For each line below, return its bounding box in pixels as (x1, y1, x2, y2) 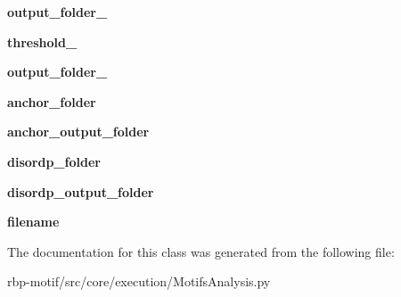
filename (7, 212, 60, 231)
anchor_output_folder (7, 122, 150, 141)
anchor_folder (7, 92, 96, 111)
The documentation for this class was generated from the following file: (7, 242, 395, 260)
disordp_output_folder (7, 182, 154, 201)
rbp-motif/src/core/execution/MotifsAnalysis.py (7, 272, 271, 291)
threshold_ (7, 32, 78, 51)
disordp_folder (7, 152, 101, 170)
